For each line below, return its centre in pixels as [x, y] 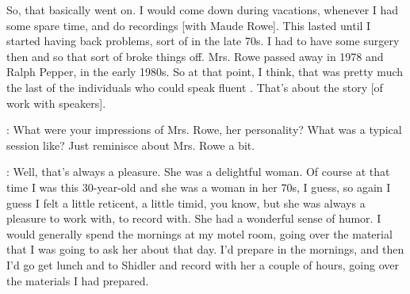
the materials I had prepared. [78, 280]
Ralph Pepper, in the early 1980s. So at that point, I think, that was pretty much [205, 72]
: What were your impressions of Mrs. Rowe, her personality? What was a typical [204, 130]
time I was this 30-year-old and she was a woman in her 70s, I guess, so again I [199, 187]
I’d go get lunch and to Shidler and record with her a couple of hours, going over [203, 264]
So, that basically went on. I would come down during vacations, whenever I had [203, 10]
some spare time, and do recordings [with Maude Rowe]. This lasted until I [189, 25]
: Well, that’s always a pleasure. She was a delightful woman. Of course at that [198, 172]
